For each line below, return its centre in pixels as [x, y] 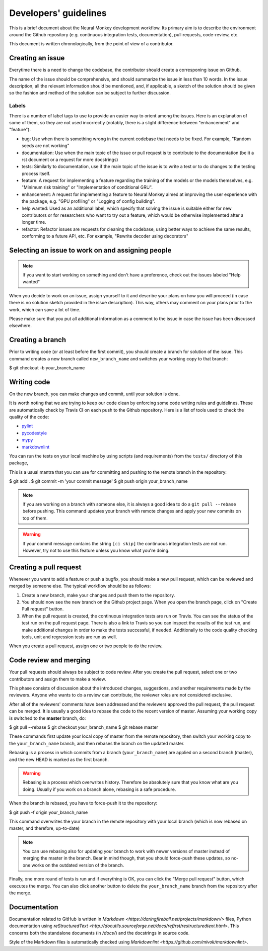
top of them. [35, 518]
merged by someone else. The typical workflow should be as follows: [80, 586]
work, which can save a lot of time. [45, 309]
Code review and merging [50, 660]
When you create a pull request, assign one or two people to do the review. [86, 646]
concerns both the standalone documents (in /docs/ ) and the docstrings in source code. [99, 933]
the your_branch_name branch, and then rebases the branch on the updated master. [97, 743]
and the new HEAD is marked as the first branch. [59, 759]
